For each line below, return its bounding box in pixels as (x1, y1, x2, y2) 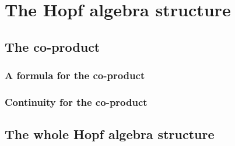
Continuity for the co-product (5, 94, 148, 109)
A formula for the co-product (5, 68, 145, 83)
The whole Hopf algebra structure (5, 125, 215, 143)
